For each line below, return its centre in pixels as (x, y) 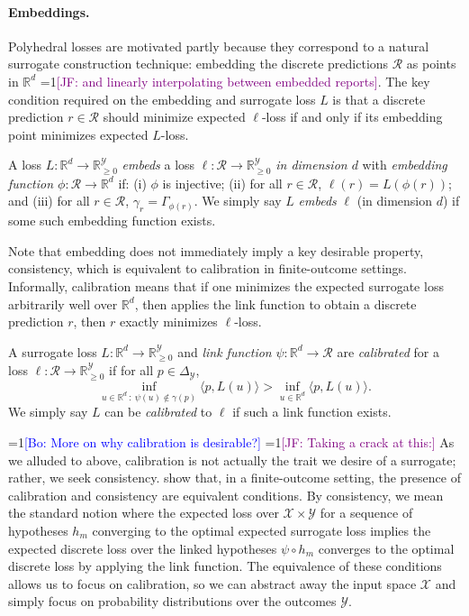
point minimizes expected (78, 134)
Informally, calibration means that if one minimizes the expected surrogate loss (226, 285)
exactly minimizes (168, 322)
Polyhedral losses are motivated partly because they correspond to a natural (219, 46)
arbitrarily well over (63, 303)
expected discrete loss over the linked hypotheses (143, 548)
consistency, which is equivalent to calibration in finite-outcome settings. (207, 268)
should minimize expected (174, 117)
